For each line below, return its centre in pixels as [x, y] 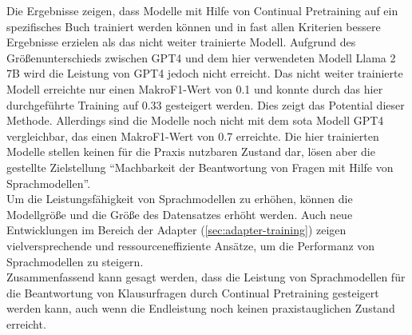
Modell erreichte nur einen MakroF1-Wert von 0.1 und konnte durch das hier [195, 88]
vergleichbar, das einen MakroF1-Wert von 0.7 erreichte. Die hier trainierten [193, 136]
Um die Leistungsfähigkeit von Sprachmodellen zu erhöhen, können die [180, 199]
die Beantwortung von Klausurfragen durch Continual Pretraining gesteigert [193, 292]
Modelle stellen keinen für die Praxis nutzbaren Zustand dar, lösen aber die [191, 152]
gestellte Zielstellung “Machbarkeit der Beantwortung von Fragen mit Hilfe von [200, 167]
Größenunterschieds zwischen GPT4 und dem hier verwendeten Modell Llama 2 [201, 57]
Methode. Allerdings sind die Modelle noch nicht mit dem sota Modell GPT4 [195, 120]
